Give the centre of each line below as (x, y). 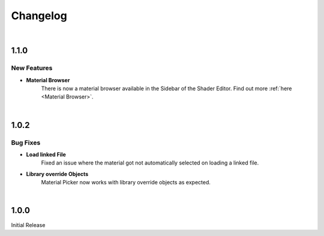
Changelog (39, 16)
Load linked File (46, 155)
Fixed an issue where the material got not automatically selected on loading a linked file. (150, 163)
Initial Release (28, 225)
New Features (32, 68)
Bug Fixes (26, 142)
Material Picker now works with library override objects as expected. (126, 183)
